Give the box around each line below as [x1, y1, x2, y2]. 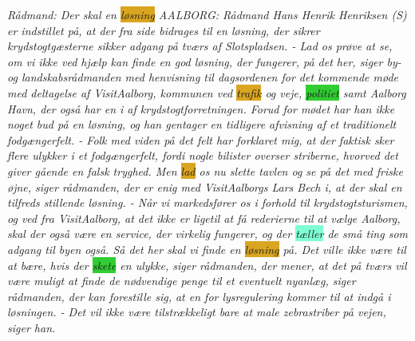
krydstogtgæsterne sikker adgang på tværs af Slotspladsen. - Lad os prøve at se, [7, 38, 393, 54]
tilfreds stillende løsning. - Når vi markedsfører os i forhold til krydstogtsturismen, [7, 194, 408, 211]
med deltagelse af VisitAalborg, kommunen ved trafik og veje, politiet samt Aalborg [7, 84, 406, 101]
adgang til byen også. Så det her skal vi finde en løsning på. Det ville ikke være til [7, 240, 406, 257]
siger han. [7, 319, 56, 335]
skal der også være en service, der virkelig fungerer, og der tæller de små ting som [7, 225, 408, 242]
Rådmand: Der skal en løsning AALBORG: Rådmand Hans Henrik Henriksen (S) [7, 6, 407, 22]
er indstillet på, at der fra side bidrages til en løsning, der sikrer [7, 22, 320, 38]
